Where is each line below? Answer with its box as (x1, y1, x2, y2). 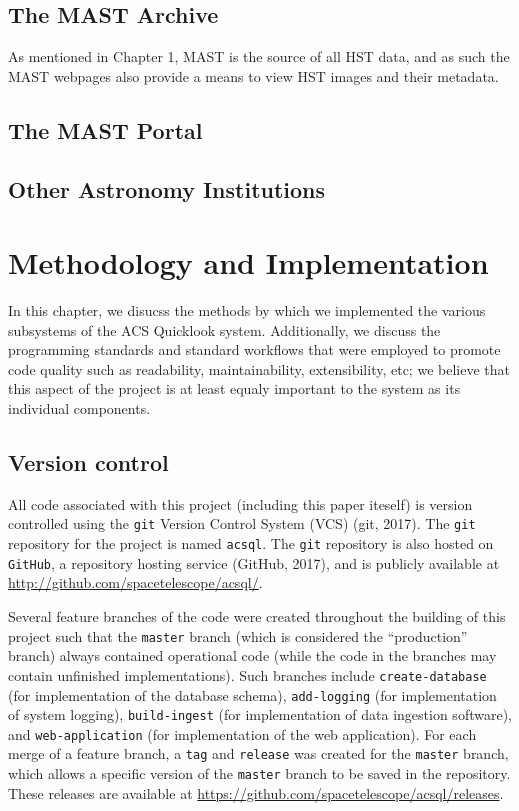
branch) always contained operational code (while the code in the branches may (8, 645, 497, 666)
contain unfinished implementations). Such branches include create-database (8, 664, 487, 685)
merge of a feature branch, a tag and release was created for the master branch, (8, 743, 509, 764)
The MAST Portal (8, 114, 203, 145)
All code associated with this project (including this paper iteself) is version (8, 493, 473, 514)
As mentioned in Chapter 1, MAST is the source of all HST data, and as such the (8, 46, 510, 67)
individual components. (8, 398, 151, 419)
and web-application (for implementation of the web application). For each (8, 723, 477, 744)
